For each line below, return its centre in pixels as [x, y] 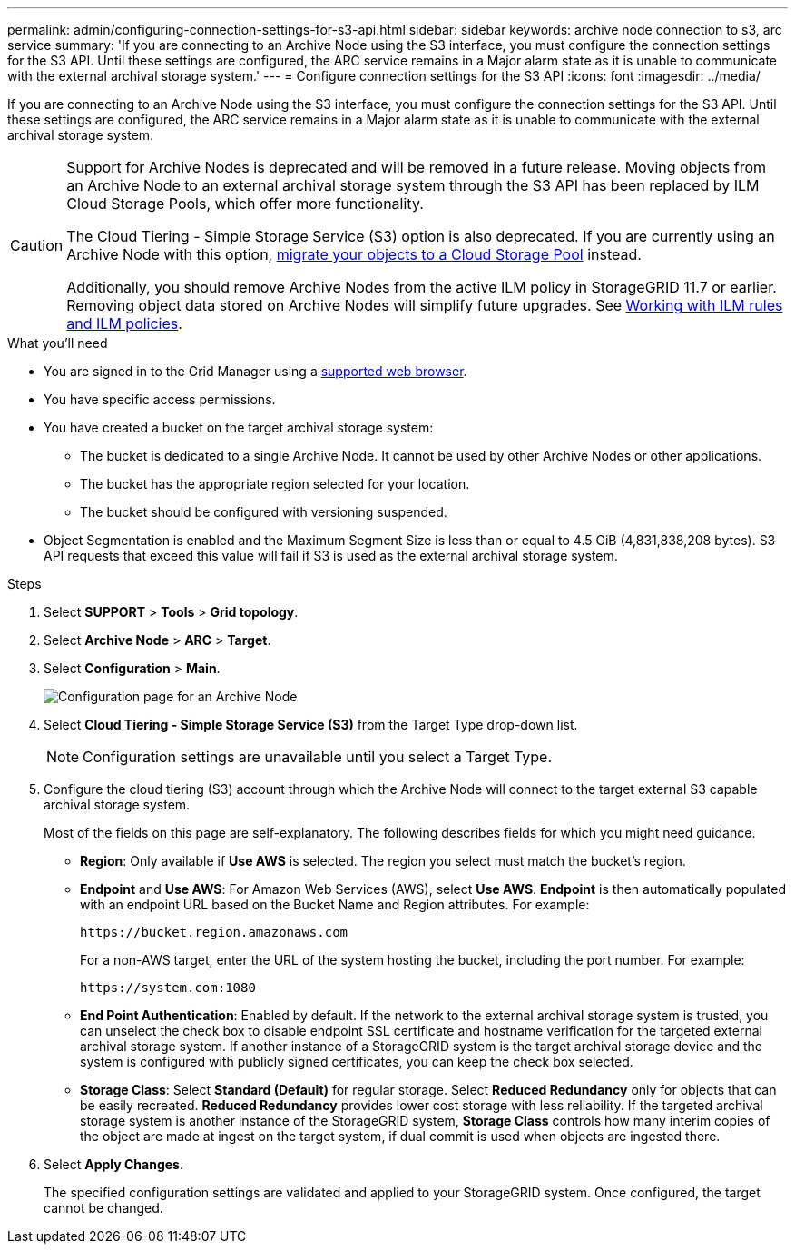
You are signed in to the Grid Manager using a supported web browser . [255, 371]
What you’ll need [58, 343]
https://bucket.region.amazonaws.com [214, 932]
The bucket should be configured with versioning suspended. [264, 512]
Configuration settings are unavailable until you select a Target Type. [318, 757]
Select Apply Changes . [113, 1164]
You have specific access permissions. [160, 399]
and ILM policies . [124, 323]
